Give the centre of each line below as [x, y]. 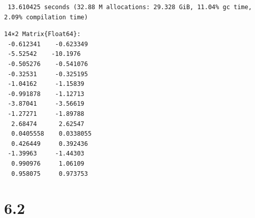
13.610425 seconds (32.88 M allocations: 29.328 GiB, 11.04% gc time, [130, 7]
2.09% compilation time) [46, 17]
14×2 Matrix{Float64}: [42, 34]
